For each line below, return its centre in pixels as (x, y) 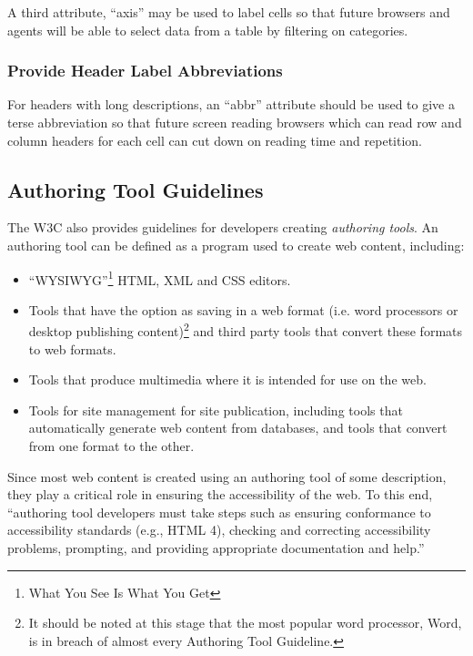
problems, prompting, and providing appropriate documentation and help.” (216, 548)
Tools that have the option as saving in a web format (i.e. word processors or (243, 309)
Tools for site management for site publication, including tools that (216, 410)
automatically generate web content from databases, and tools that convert (238, 428)
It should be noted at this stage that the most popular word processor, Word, (245, 623)
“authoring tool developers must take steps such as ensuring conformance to (219, 512)
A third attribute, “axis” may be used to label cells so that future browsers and (229, 12)
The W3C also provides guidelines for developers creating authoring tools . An (223, 227)
